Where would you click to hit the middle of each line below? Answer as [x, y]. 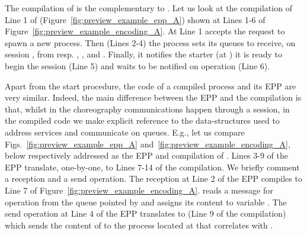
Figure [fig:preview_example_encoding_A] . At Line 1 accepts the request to [145, 31]
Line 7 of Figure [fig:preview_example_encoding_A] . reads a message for [139, 190]
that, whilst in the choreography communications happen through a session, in [147, 109]
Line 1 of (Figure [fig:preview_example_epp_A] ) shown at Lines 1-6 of [135, 19]
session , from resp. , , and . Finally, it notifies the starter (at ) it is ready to [143, 54]
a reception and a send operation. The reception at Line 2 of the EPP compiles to [153, 178]
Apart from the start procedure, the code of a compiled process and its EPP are [151, 86]
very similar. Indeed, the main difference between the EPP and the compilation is [153, 97]
